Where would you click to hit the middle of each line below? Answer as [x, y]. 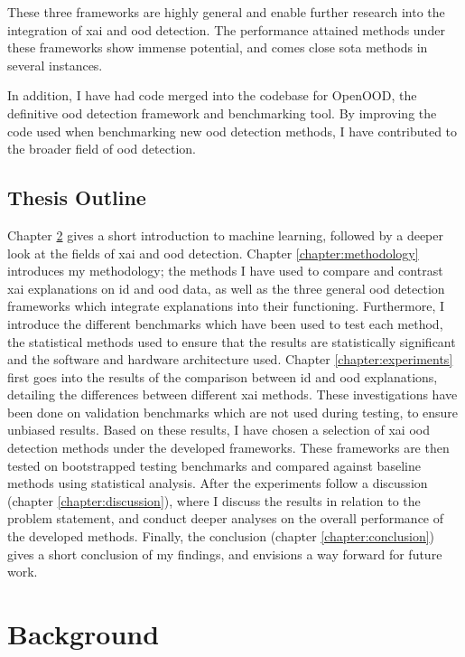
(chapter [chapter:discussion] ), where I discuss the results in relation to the [214, 500]
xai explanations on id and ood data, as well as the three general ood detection [226, 288]
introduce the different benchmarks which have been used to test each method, [225, 323]
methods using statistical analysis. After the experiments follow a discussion [218, 483]
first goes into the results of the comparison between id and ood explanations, [223, 376]
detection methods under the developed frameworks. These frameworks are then [228, 448]
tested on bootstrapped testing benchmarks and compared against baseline [214, 465]
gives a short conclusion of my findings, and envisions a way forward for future [225, 554]
